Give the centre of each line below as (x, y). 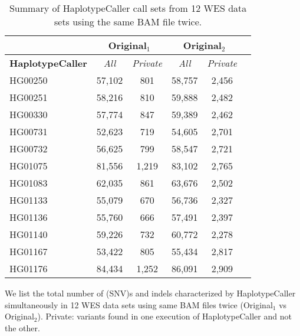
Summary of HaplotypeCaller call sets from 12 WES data (128, 8)
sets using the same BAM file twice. (128, 22)
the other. (22, 327)
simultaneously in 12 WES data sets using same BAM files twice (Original (139, 304)
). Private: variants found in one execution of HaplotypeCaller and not (164, 316)
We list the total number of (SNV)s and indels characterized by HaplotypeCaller (150, 293)
